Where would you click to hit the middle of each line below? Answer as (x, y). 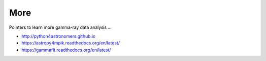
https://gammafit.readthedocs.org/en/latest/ (66, 50)
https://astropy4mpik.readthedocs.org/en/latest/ (71, 43)
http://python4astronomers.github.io (58, 36)
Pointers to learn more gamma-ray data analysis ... (60, 27)
